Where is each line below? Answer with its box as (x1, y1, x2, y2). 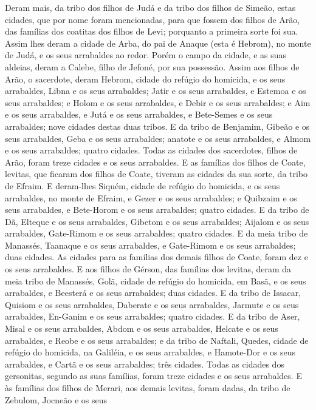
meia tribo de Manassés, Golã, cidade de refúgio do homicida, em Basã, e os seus (5, 274, 306, 287)
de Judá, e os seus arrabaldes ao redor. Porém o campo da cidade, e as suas (5, 49, 287, 61)
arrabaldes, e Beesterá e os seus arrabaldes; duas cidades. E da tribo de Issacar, (5, 286, 301, 299)
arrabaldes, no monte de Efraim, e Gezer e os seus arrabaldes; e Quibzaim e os (5, 191, 297, 204)
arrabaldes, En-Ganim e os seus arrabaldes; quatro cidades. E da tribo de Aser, (5, 310, 300, 323)
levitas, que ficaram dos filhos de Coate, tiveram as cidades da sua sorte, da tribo (5, 167, 308, 180)
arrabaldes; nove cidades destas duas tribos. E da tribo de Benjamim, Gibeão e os (5, 119, 310, 132)
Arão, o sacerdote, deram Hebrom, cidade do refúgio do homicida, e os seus (5, 72, 286, 85)
